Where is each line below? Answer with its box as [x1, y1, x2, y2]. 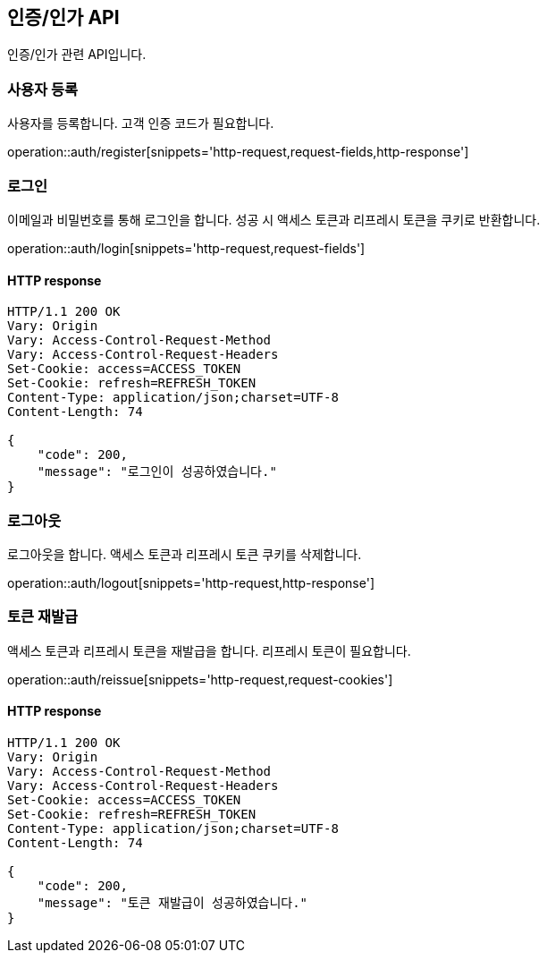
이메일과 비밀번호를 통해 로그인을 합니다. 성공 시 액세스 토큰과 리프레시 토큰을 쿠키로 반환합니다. [7, 211, 541, 227]
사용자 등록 [7, 80, 79, 98]
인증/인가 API [7, 6, 120, 29]
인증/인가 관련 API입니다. [7, 47, 147, 63]
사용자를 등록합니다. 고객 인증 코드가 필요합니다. [7, 115, 274, 132]
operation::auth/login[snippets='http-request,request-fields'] [7, 240, 366, 256]
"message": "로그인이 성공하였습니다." [37, 464, 277, 480]
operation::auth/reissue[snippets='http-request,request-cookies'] [7, 671, 393, 687]
